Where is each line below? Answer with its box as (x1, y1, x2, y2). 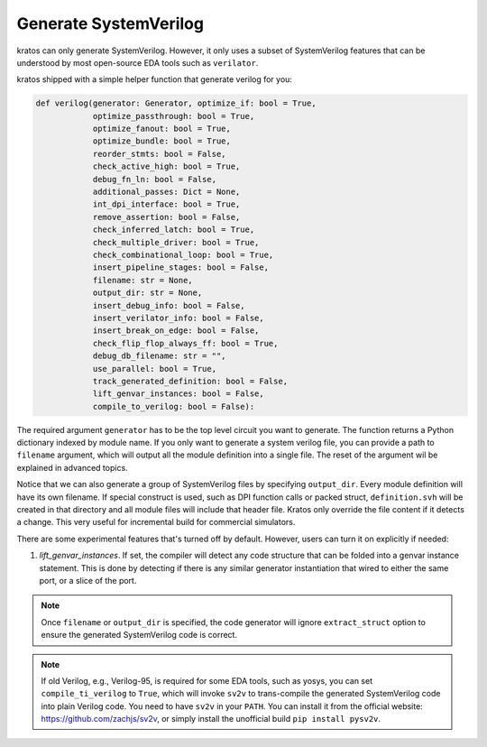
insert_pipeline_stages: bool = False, (92, 263, 270, 272)
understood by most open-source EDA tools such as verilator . (16, 57, 259, 68)
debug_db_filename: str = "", (92, 351, 226, 361)
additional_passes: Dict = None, (92, 187, 241, 198)
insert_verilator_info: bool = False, (92, 312, 265, 323)
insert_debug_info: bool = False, (92, 300, 245, 310)
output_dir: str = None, (92, 288, 203, 298)
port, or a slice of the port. (39, 575, 137, 586)
